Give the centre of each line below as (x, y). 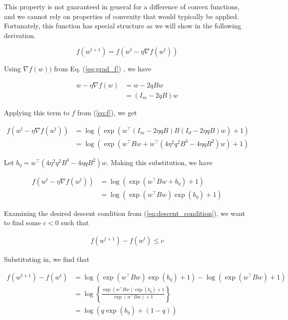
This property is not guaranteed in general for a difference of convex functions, (122, 6)
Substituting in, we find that (47, 259)
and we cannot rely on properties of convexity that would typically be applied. (122, 16)
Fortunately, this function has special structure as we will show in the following (123, 26)
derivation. (20, 35)
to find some (22, 223)
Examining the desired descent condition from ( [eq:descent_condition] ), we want (125, 213)
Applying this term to (37, 113)
